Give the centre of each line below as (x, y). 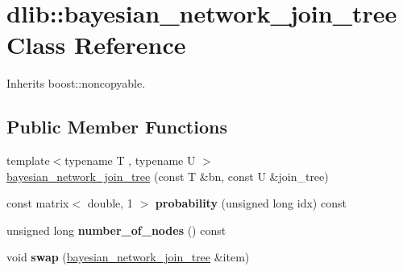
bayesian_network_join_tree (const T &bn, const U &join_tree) (168, 176)
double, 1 (110, 203)
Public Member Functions (117, 127)
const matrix (38, 203)
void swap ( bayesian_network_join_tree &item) (128, 257)
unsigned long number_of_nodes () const (116, 230)
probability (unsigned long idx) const (251, 203)
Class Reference (96, 45)
